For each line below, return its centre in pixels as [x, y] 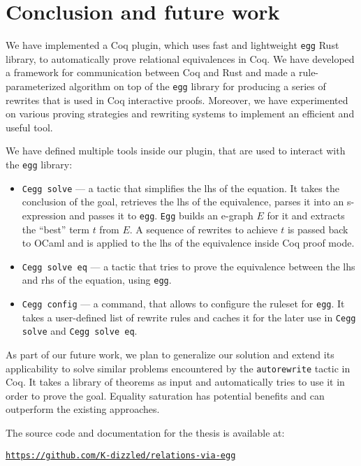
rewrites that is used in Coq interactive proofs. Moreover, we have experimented [177, 100]
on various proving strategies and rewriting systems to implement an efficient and [180, 114]
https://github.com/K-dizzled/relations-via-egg [121, 455]
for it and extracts [306, 215]
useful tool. [29, 127]
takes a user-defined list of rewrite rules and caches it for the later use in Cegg [189, 317]
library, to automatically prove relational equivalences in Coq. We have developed [180, 58]
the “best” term [56, 229]
